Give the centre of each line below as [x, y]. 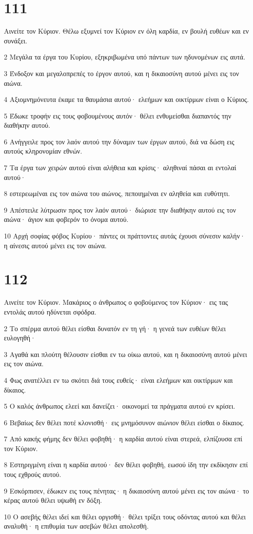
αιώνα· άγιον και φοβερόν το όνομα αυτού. [66, 219]
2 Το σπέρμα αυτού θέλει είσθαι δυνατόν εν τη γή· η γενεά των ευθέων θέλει [115, 328]
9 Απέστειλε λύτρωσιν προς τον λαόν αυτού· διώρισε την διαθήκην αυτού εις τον [120, 209]
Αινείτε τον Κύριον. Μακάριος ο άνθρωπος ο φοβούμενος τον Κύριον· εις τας [116, 302]
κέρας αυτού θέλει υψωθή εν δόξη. [53, 500]
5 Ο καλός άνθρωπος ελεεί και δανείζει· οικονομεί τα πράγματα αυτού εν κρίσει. [120, 406]
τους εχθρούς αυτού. [33, 474]
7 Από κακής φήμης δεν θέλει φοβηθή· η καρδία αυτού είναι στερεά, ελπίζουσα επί [123, 439]
